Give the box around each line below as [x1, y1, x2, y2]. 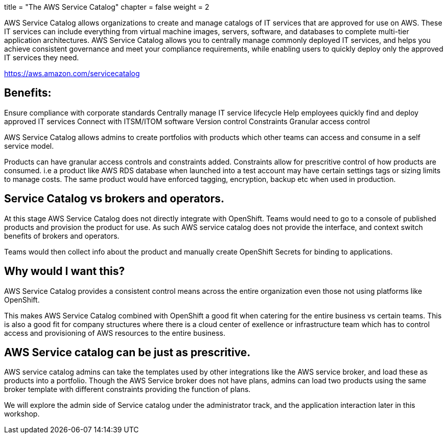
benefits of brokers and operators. [4, 231, 120, 240]
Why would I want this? [4, 265, 125, 278]
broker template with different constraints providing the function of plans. [4, 385, 251, 394]
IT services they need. [4, 53, 79, 62]
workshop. [4, 409, 40, 419]
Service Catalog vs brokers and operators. [4, 192, 225, 205]
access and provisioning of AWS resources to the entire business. [4, 328, 226, 337]
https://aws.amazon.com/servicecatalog [4, 69, 140, 78]
